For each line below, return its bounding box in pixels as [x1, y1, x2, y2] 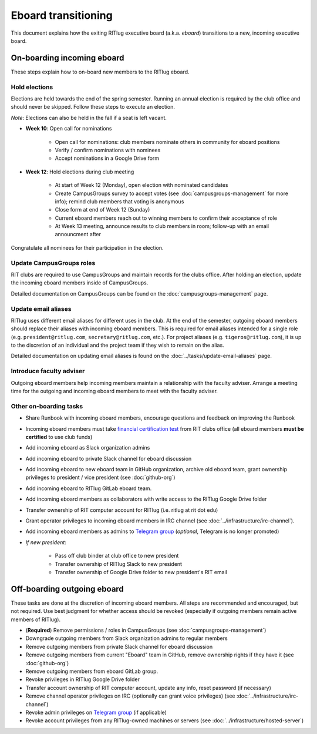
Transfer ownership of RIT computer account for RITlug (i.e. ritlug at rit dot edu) [25, 506, 218, 514]
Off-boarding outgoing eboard [11, 584, 124, 594]
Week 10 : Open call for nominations [25, 125, 112, 132]
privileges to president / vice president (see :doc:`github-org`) [25, 474, 176, 481]
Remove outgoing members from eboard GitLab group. [25, 668, 158, 675]
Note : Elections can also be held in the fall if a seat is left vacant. [11, 114, 167, 121]
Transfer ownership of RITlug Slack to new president [55, 560, 182, 567]
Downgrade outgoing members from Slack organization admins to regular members [25, 635, 228, 642]
